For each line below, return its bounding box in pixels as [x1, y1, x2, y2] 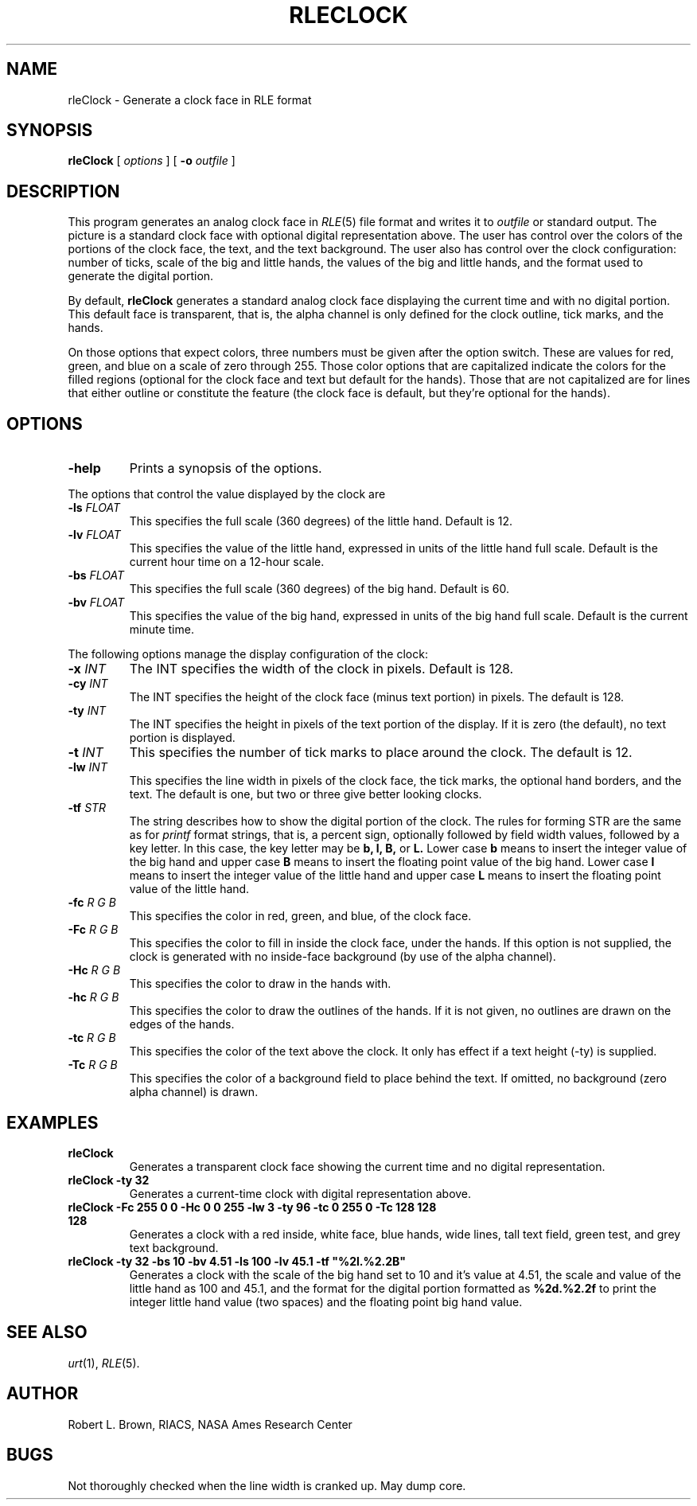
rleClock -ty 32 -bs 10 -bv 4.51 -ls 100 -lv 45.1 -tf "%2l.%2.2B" [68, 1254, 406, 1268]
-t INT [68, 744, 103, 761]
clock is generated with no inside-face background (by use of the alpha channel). [129, 950, 556, 964]
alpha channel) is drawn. [129, 1085, 259, 1099]
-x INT [68, 661, 106, 677]
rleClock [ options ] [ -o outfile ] [68, 154, 236, 168]
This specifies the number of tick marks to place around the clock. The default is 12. [129, 744, 633, 761]
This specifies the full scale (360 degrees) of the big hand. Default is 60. [129, 582, 510, 596]
